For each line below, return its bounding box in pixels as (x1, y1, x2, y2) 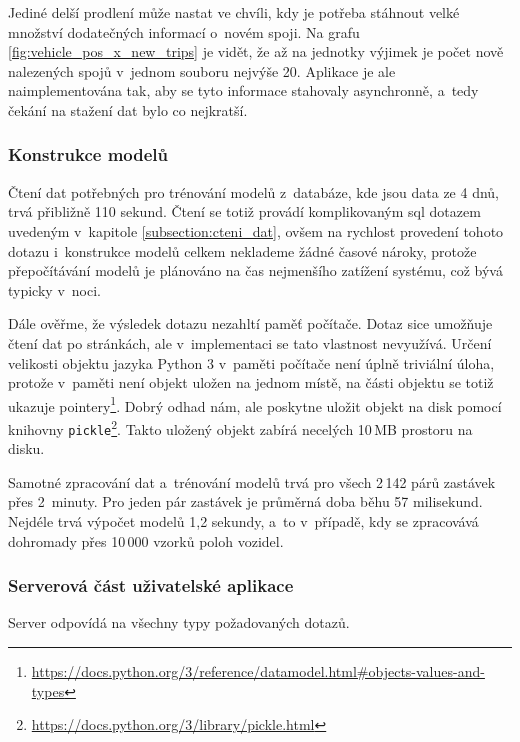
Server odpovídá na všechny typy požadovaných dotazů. (8, 612, 350, 633)
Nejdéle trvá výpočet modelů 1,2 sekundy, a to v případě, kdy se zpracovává (8, 511, 479, 532)
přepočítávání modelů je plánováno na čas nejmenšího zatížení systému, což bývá (8, 260, 503, 281)
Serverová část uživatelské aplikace (8, 573, 294, 598)
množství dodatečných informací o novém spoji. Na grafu (8, 21, 360, 42)
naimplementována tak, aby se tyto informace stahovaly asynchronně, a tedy (8, 80, 479, 101)
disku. (8, 438, 45, 459)
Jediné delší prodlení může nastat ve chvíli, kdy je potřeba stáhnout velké (8, 2, 460, 22)
